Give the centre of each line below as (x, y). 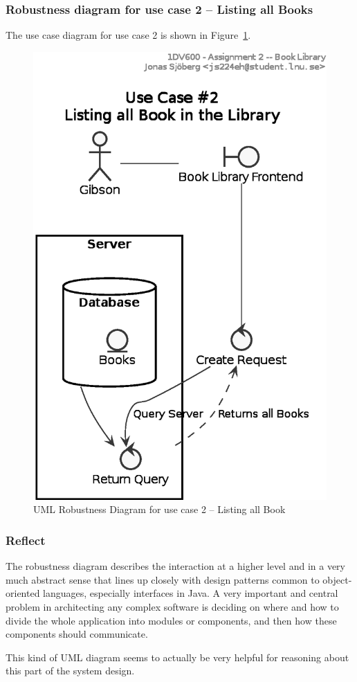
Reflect (26, 540)
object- (337, 579)
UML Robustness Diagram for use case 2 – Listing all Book (159, 509)
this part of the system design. (70, 671)
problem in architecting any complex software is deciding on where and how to (172, 607)
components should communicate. (77, 634)
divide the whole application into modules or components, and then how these (171, 620)
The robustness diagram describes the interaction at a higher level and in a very (175, 566)
